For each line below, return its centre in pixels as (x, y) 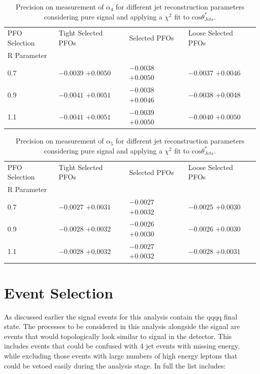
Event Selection (59, 292)
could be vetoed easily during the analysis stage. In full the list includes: (115, 365)
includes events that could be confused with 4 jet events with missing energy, (122, 346)
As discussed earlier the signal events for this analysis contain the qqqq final (121, 316)
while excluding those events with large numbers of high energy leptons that (121, 356)
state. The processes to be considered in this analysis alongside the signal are (122, 326)
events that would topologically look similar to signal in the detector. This (118, 336)
